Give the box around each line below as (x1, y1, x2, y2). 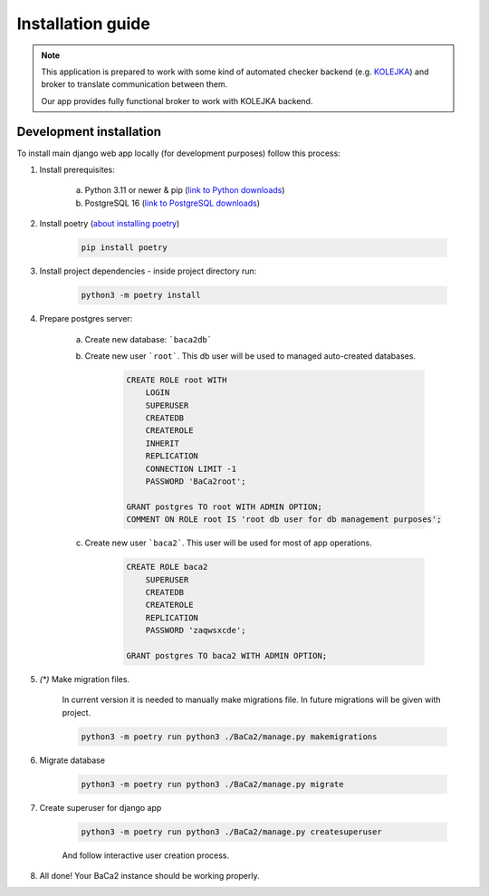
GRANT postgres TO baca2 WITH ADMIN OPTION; (126, 650, 328, 660)
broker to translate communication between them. (41, 79, 228, 90)
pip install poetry (81, 243, 168, 253)
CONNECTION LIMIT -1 (145, 463, 237, 474)
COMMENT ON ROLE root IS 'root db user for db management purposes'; (126, 515, 442, 525)
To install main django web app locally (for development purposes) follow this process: (16, 148, 341, 159)
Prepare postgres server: (39, 313, 133, 324)
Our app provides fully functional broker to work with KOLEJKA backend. (41, 95, 313, 106)
